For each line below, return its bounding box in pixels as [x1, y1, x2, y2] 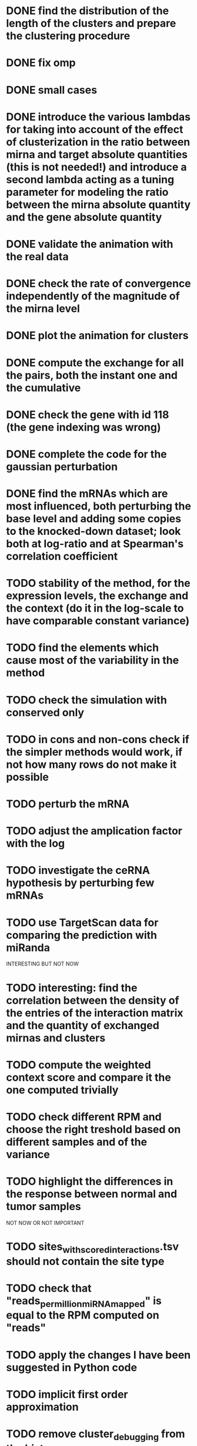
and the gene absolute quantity [6, 211, 162, 224]
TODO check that [6, 1281, 92, 1295]
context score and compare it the [6, 1070, 172, 1084]
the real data [6, 249, 69, 263]
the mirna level [6, 302, 81, 316]
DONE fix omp [6, 56, 76, 70]
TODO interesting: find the [6, 981, 138, 994]
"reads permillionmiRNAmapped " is [6, 1294, 162, 1310]
